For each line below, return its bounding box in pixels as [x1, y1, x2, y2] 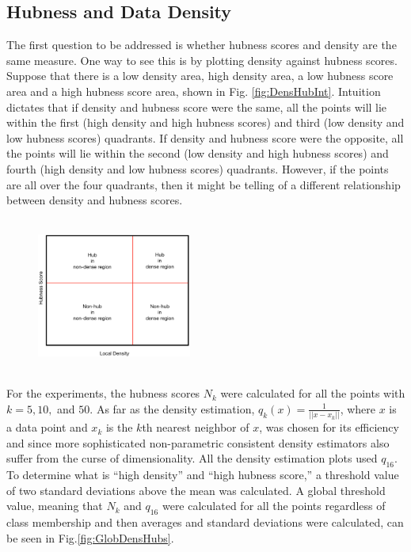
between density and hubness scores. [6, 192, 183, 208]
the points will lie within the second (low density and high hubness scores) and [6, 145, 389, 162]
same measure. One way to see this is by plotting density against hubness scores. [6, 51, 398, 68]
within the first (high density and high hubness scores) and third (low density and [6, 114, 405, 131]
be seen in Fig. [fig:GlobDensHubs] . [6, 529, 174, 546]
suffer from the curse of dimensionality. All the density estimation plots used [6, 450, 378, 466]
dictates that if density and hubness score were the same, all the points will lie [6, 98, 387, 115]
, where [340, 400, 376, 417]
